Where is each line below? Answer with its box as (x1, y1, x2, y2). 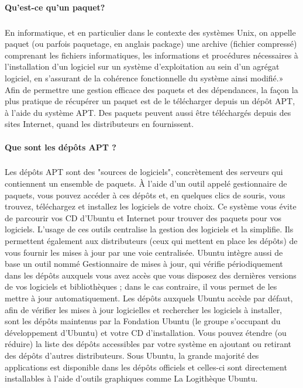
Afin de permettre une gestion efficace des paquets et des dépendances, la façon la (5, 83, 298, 95)
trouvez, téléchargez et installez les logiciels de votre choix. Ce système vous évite (5, 200, 297, 212)
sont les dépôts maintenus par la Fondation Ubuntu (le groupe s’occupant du (5, 315, 281, 327)
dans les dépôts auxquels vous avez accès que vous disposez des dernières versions (5, 269, 297, 281)
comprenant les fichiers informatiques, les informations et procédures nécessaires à (5, 49, 298, 61)
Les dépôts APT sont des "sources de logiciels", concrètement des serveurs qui (5, 166, 283, 178)
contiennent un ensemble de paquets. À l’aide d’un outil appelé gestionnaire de (5, 177, 287, 190)
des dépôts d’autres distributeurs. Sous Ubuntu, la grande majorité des (5, 349, 259, 361)
